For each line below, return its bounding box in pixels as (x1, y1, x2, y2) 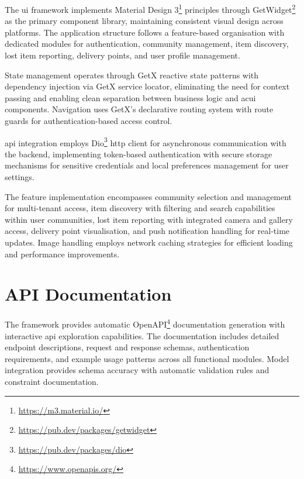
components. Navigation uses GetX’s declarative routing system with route (5, 103, 274, 115)
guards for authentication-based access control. (5, 115, 172, 126)
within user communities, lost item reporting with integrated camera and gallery (5, 213, 293, 225)
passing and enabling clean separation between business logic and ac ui (5, 91, 256, 104)
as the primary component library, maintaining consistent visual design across (5, 15, 284, 27)
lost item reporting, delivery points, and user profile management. (5, 49, 240, 61)
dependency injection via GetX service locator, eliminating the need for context (5, 80, 290, 92)
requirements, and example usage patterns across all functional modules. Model (5, 352, 289, 364)
